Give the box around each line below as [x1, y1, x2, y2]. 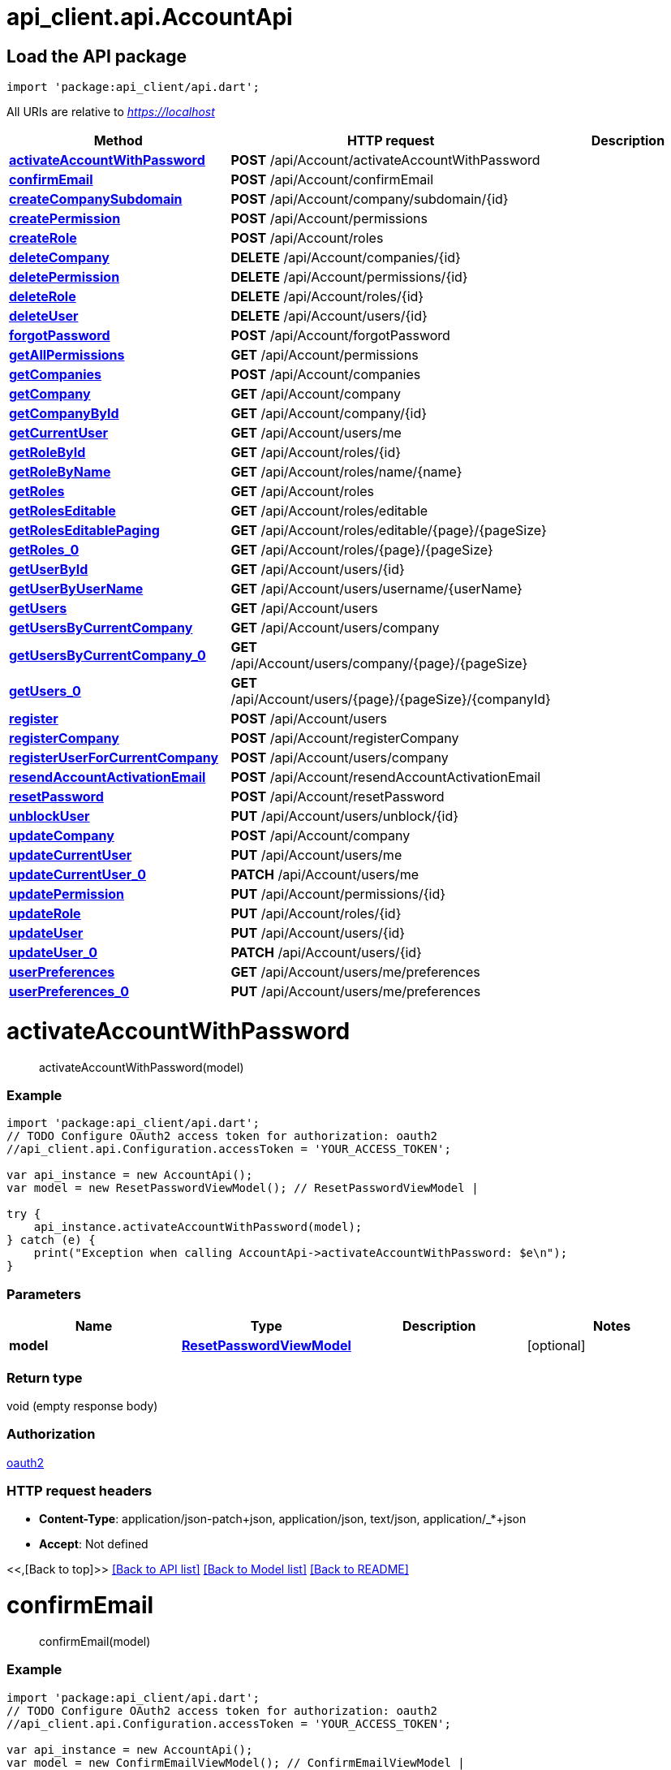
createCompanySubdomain [9, 191, 183, 208]
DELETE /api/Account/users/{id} [230, 308, 428, 325]
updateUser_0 [9, 944, 98, 961]
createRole [9, 230, 77, 247]
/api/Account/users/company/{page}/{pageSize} [230, 655, 528, 672]
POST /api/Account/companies [230, 366, 421, 383]
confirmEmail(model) [39, 1634, 151, 1648]
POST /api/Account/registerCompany [230, 730, 459, 747]
